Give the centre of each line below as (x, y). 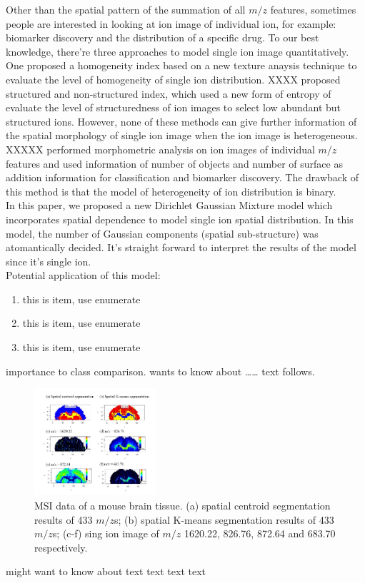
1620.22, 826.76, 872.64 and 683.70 (260, 533)
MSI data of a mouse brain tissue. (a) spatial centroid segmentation (182, 505)
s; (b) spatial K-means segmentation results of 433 (224, 519)
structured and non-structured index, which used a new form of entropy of (169, 93)
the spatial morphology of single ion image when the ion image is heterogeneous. (182, 135)
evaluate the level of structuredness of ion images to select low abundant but (174, 107)
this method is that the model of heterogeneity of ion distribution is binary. (171, 191)
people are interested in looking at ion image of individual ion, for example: (171, 23)
